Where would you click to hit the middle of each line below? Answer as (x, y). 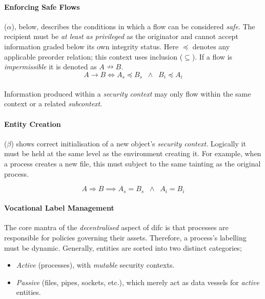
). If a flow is (212, 56)
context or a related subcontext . (53, 104)
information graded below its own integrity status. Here (91, 46)
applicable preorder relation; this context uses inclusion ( (94, 56)
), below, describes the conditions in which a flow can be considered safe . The (133, 26)
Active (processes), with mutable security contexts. (95, 265)
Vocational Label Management (59, 208)
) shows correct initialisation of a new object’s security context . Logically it (128, 143)
